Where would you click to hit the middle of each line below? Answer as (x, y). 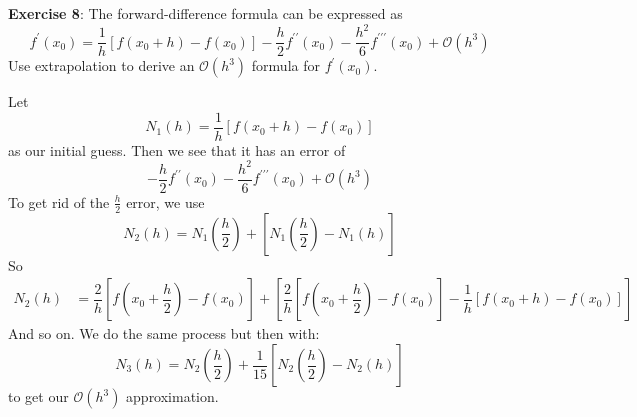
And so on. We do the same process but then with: (164, 333)
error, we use (165, 201)
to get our (38, 396)
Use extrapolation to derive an (101, 65)
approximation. (172, 396)
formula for (285, 65)
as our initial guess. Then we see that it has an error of (177, 149)
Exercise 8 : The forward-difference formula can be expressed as (205, 13)
